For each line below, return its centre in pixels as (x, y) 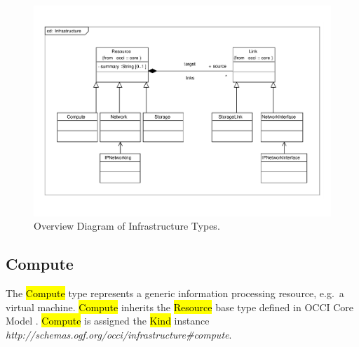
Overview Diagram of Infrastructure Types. (127, 226)
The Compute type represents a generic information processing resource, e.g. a (175, 293)
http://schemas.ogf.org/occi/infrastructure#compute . (119, 334)
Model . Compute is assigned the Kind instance (108, 321)
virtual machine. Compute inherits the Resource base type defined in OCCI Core (180, 307)
